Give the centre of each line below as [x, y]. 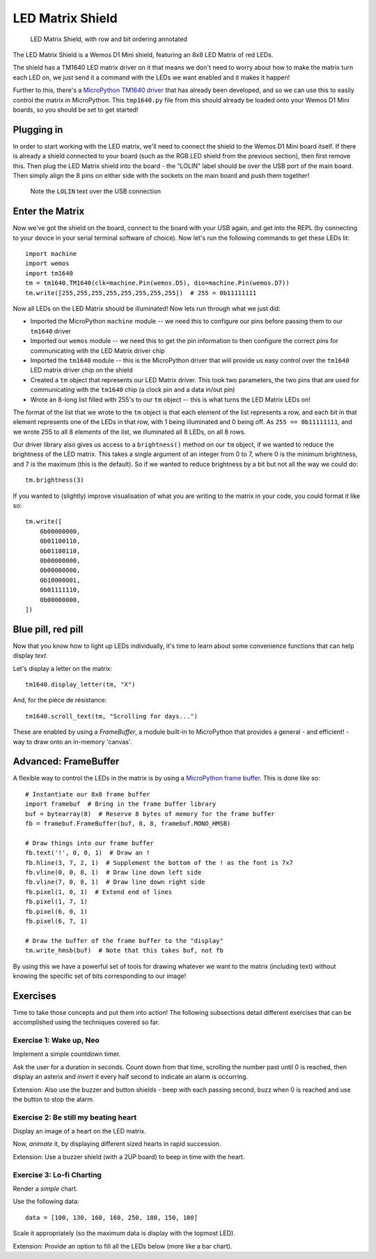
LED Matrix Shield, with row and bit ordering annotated [109, 39]
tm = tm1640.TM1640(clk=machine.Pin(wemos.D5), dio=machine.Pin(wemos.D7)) [157, 283]
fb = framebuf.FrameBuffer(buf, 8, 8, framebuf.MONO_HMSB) [128, 824]
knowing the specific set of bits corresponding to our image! [100, 976]
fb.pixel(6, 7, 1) [57, 921]
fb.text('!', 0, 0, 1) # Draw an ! [88, 853]
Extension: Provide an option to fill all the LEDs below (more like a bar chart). [123, 1246]
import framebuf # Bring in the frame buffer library [121, 804]
